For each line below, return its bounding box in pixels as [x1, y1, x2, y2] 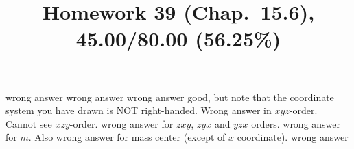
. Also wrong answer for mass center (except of [28, 130, 226, 144]
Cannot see [5, 116, 52, 131]
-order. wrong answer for [69, 116, 174, 131]
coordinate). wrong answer [237, 130, 349, 144]
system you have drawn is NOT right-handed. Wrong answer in [5, 103, 272, 118]
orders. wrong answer [251, 116, 341, 131]
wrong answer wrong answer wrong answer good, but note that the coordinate [5, 90, 334, 104]
